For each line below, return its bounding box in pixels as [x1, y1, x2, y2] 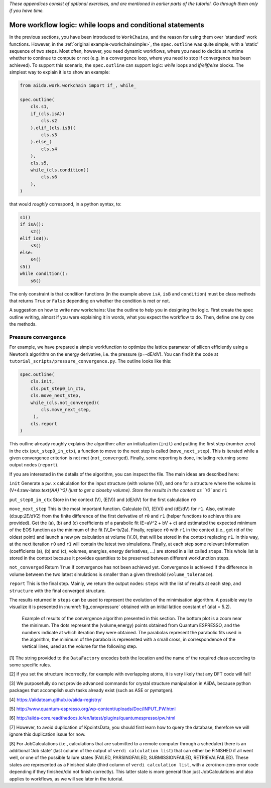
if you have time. [9, 8, 44, 14]
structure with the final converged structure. [9, 587, 106, 594]
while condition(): [20, 271, 68, 276]
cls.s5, [30, 160, 50, 166]
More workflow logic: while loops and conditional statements [9, 21, 204, 30]
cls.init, [30, 378, 55, 384]
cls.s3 [41, 132, 57, 138]
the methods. [9, 321, 37, 327]
